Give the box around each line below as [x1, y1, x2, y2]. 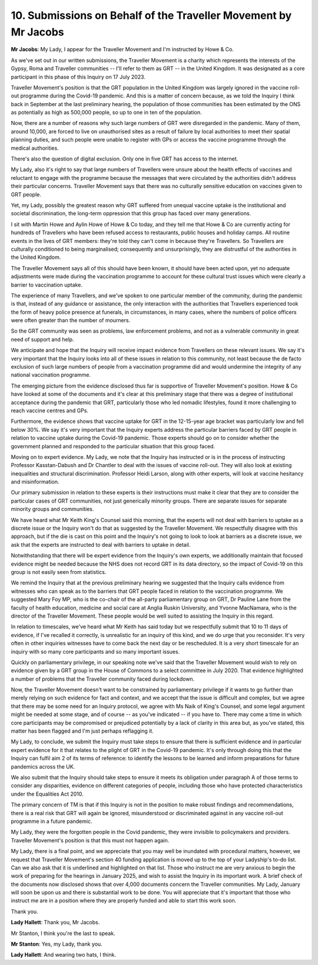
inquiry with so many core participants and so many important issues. [11, 648, 180, 655]
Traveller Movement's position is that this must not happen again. [11, 836, 170, 843]
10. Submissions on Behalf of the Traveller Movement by [11, 9, 292, 22]
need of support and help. [11, 336, 74, 343]
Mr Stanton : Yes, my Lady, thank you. [11, 941, 102, 948]
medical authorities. [11, 145, 59, 152]
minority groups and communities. [11, 506, 94, 513]
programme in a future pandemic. [11, 818, 92, 825]
